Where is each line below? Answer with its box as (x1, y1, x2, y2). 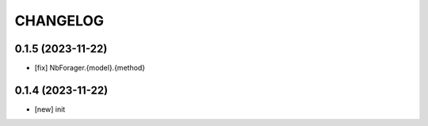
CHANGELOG (14, 12, 105, 29)
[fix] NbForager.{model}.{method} (34, 63, 146, 73)
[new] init (34, 104, 66, 114)
